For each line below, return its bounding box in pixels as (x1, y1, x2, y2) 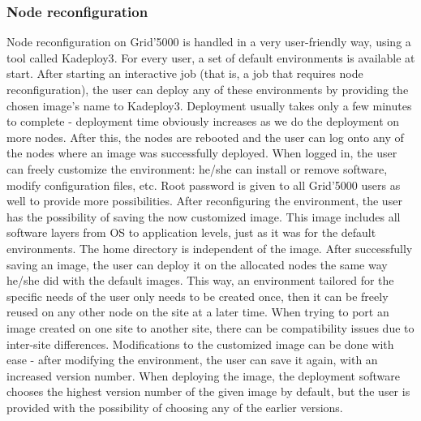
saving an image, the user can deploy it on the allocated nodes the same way (6, 256, 388, 273)
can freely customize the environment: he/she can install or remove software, (6, 160, 388, 177)
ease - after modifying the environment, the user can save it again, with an (6, 351, 378, 368)
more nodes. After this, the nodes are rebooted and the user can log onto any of (6, 128, 404, 145)
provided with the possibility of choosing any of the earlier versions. (6, 398, 343, 415)
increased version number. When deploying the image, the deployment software (6, 367, 400, 384)
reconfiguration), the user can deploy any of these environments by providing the (6, 81, 409, 97)
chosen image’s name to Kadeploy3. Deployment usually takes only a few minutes (6, 97, 412, 114)
